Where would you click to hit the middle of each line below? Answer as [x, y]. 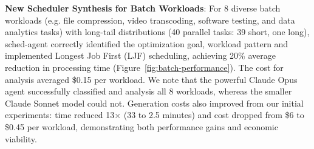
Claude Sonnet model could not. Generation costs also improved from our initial [154, 103]
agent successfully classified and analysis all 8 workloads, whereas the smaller [148, 91]
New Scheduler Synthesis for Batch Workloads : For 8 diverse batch [143, 8]
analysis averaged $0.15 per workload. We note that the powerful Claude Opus [151, 79]
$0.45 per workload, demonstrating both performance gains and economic [142, 126]
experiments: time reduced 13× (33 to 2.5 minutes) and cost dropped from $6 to [155, 115]
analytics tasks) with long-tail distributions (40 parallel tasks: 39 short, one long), [157, 32]
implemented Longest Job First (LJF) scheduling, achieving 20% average [140, 55]
